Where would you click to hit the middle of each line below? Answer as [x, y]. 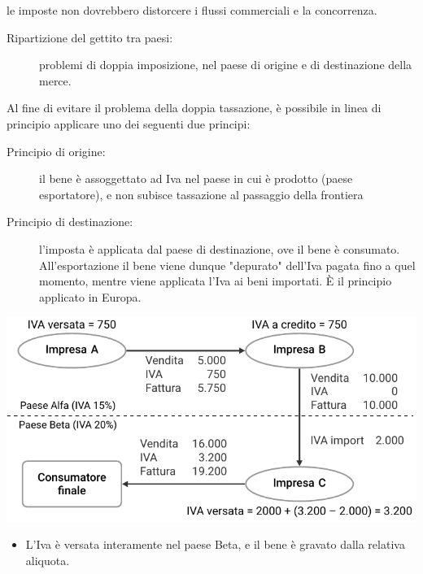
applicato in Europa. [90, 296]
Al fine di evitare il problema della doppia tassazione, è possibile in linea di [194, 108]
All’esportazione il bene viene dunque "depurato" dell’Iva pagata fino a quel [227, 265]
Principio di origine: [56, 151]
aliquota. [48, 560]
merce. [55, 80]
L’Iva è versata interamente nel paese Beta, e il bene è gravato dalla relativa [215, 544]
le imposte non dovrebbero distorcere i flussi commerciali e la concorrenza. [192, 10]
